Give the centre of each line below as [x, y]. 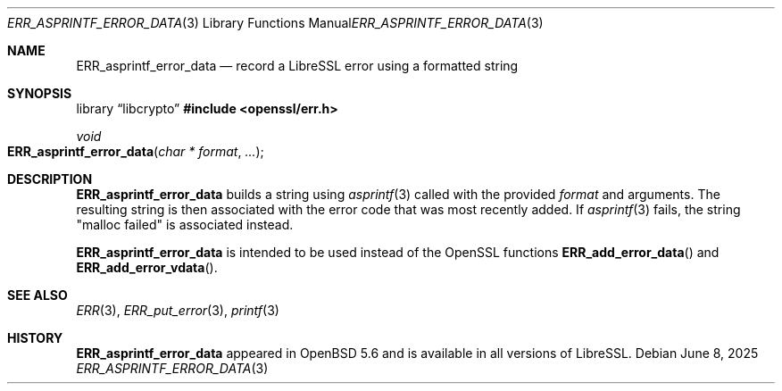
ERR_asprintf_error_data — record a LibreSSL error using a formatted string [297, 66]
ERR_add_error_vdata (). [147, 267]
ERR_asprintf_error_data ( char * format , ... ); [136, 151]
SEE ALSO [37, 295]
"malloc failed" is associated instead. [185, 225]
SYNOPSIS [40, 93]
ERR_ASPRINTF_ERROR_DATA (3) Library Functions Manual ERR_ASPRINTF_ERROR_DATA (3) [275, 23]
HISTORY [35, 338]
